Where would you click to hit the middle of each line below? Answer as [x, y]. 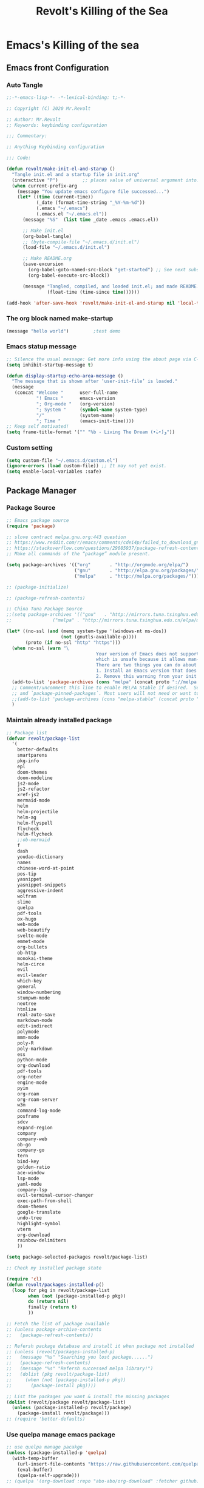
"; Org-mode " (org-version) [76, 404]
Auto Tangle [25, 85]
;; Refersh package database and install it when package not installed [100, 1346]
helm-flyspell [35, 823]
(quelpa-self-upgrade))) [49, 1475]
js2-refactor [34, 789]
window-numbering [39, 992]
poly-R [25, 1043]
